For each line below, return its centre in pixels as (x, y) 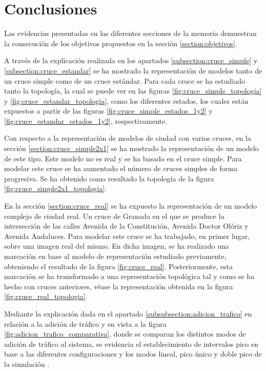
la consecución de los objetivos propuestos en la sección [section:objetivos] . (121, 43)
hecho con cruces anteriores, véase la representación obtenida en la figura (119, 286)
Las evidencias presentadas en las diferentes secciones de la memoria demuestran (130, 33)
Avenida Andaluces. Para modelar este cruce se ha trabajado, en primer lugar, (127, 236)
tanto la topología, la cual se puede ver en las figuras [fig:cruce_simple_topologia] (133, 91)
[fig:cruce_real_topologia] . (46, 296)
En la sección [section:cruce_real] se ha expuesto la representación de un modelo (131, 206)
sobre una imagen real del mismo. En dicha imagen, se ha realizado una (117, 246)
